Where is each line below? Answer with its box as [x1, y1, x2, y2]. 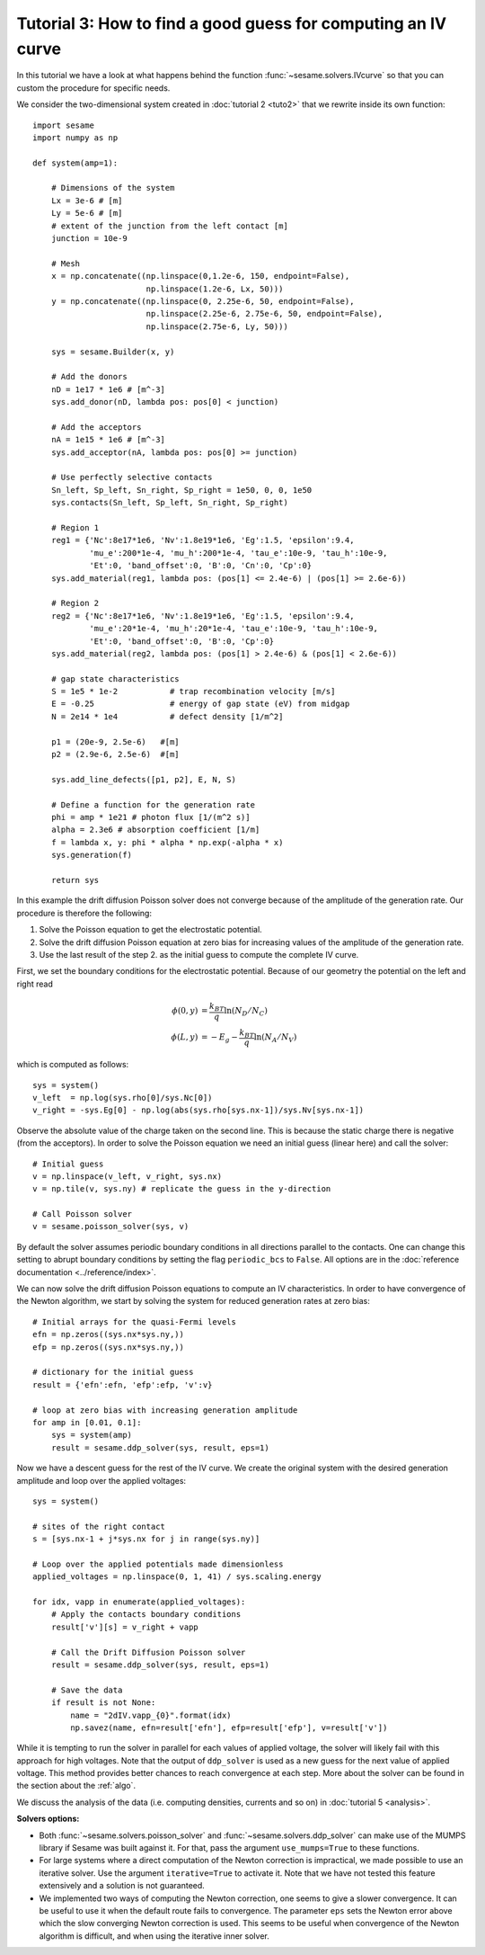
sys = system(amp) [50, 1430, 133, 1441]
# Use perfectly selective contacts [50, 472, 213, 483]
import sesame [32, 120, 94, 130]
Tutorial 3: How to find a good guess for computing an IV [16, 13, 447, 33]
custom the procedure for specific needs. [16, 82, 171, 94]
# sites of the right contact [32, 1521, 166, 1531]
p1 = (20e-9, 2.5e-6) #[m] [50, 736, 180, 746]
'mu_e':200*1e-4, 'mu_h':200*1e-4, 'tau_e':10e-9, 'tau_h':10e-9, [89, 548, 388, 558]
